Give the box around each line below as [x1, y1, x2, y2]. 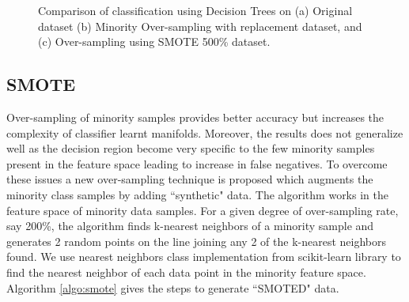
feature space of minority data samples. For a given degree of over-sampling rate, [6, 202, 399, 218]
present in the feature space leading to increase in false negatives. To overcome [6, 155, 388, 172]
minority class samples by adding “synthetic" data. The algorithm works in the [6, 186, 388, 202]
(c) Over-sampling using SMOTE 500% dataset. [38, 33, 271, 50]
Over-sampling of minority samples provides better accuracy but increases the [6, 108, 384, 125]
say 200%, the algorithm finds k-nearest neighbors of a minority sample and [6, 217, 374, 234]
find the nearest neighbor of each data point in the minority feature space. [6, 263, 366, 280]
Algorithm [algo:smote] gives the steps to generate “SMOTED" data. [6, 279, 339, 296]
